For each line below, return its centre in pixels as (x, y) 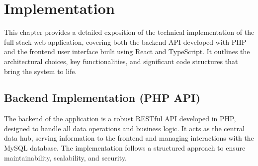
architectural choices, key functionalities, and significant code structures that (121, 61)
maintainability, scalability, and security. (65, 157)
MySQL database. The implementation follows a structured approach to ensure (125, 148)
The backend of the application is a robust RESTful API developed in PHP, (120, 119)
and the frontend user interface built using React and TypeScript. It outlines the (127, 51)
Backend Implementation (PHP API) (102, 98)
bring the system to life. (41, 71)
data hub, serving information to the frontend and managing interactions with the (129, 138)
